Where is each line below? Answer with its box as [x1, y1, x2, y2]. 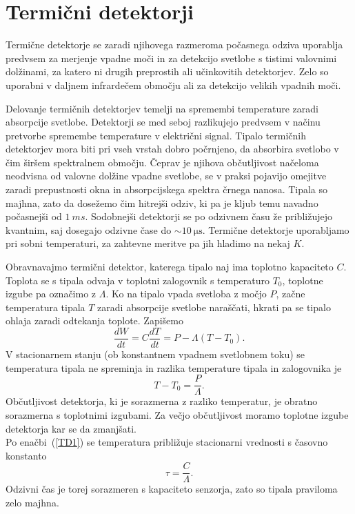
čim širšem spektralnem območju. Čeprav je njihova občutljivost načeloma [6, 155, 319, 169]
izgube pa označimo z [6, 286, 97, 301]
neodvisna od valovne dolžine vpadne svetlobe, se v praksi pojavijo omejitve [6, 168, 327, 183]
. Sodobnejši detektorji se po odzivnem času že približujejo [85, 209, 332, 224]
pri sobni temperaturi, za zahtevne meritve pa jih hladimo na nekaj [6, 236, 290, 250]
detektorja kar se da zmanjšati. [6, 421, 137, 435]
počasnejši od [6, 209, 62, 224]
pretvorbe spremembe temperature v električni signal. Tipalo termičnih [6, 128, 306, 142]
